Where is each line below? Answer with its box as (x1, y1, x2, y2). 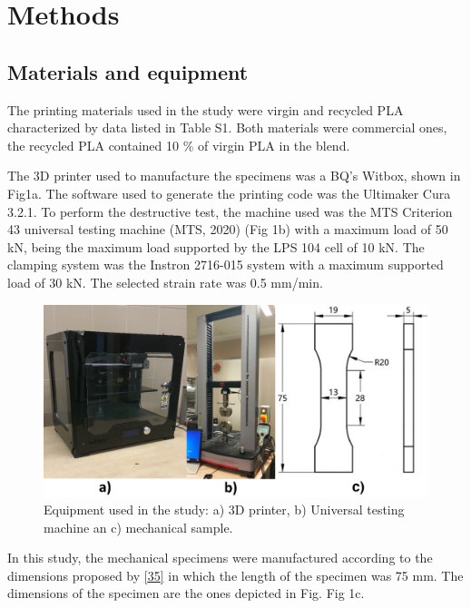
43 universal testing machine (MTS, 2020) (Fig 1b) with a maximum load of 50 (7, 220, 448, 239)
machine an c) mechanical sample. (44, 517, 233, 536)
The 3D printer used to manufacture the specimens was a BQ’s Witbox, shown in (7, 166, 461, 185)
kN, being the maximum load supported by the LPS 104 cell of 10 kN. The (7, 237, 425, 256)
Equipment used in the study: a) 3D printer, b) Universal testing (44, 500, 405, 519)
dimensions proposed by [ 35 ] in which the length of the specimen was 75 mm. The (7, 565, 464, 584)
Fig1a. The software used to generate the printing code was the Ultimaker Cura (7, 183, 451, 202)
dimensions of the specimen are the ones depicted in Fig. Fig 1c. (7, 583, 365, 603)
